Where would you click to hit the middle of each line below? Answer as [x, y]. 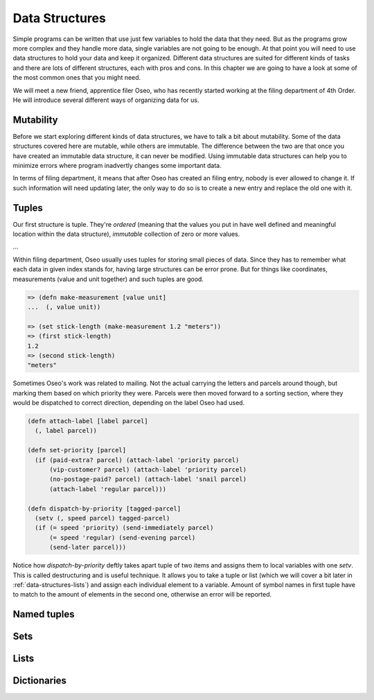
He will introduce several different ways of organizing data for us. [106, 100]
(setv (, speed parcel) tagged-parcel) [103, 518]
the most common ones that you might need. [77, 78]
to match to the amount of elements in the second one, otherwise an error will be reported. [142, 595]
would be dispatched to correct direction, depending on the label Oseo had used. [129, 403]
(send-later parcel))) [88, 547]
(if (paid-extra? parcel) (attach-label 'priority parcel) [137, 460]
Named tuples [44, 614]
